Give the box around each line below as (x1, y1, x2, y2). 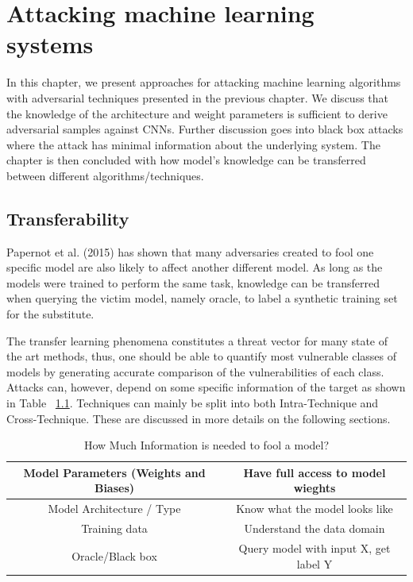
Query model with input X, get (238, 539, 391, 556)
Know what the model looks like (236, 500, 393, 517)
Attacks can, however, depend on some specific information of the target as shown (6, 379, 406, 395)
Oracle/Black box (71, 547, 157, 564)
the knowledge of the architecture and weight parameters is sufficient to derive (6, 105, 388, 121)
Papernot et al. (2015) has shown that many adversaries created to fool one (6, 243, 374, 260)
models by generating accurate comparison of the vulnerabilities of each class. (6, 363, 384, 380)
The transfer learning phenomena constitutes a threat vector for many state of (6, 332, 388, 349)
